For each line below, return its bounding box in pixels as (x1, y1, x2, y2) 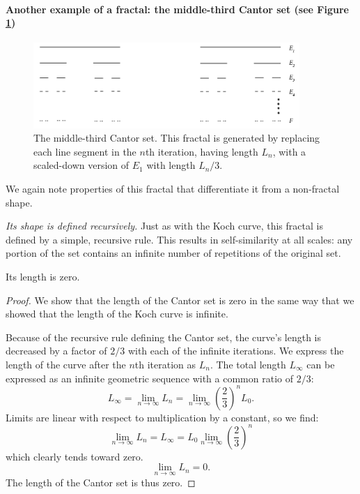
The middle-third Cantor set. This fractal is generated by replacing (33, 130, 320, 145)
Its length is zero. (6, 269, 80, 284)
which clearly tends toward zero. (6, 449, 143, 463)
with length (146, 158, 196, 172)
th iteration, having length (145, 144, 258, 158)
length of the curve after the (6, 357, 126, 371)
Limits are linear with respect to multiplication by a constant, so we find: (6, 410, 319, 424)
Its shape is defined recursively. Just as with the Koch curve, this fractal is (6, 218, 323, 233)
